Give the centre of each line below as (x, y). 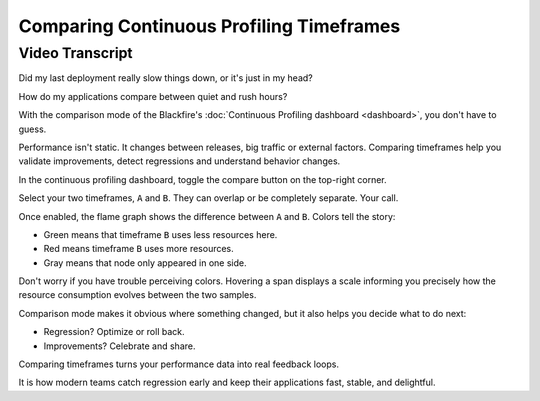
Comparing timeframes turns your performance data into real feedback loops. (179, 364)
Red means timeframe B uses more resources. (138, 249)
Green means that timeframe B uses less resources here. (160, 234)
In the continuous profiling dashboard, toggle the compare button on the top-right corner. (202, 179)
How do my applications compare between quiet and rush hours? (153, 96)
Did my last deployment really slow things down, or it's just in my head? (166, 78)
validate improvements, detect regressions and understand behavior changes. (179, 161)
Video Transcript (76, 53)
